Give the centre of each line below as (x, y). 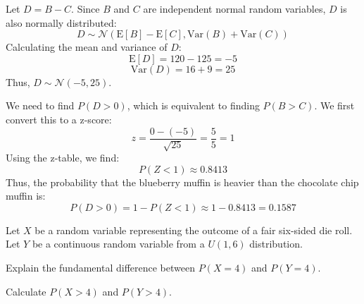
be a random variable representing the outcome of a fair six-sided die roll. (194, 230)
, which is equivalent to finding (193, 105)
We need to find (40, 105)
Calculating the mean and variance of (87, 47)
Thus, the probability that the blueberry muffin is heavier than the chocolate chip (182, 182)
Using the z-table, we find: (63, 158)
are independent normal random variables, (234, 8)
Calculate (26, 291)
